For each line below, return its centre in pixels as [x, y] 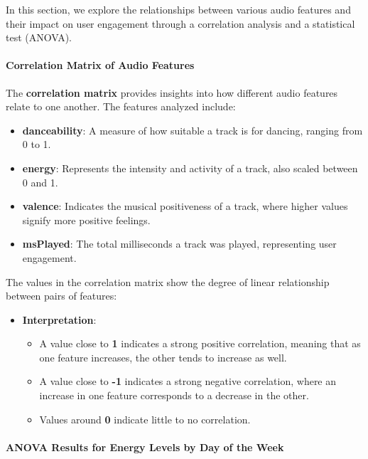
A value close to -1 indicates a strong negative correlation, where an [188, 381]
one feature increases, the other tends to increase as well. [163, 357]
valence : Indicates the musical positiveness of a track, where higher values [185, 206]
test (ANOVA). [39, 37]
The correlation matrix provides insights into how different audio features [172, 92]
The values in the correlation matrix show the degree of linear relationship [168, 281]
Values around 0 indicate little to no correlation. [145, 419]
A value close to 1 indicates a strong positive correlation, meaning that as [200, 343]
